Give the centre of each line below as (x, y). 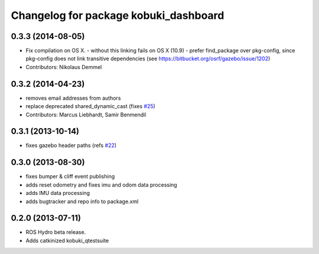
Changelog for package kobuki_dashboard (118, 15)
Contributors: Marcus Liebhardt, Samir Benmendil (86, 115)
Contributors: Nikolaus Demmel (64, 67)
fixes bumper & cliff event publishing (70, 177)
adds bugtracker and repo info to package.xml (82, 201)
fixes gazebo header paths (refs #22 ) (71, 145)
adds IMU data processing (58, 193)
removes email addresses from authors (73, 98)
